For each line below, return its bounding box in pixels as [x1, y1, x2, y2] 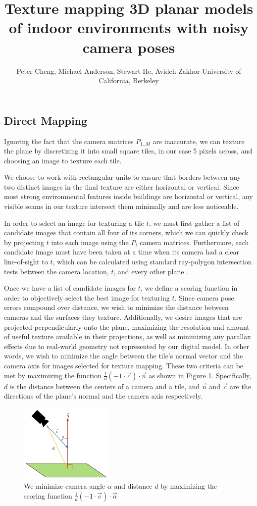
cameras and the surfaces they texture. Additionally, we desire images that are [4, 312, 242, 322]
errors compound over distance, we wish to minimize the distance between [4, 302, 229, 312]
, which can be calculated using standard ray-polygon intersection [52, 256, 252, 267]
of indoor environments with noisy [9, 17, 249, 38]
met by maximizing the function [4, 370, 102, 380]
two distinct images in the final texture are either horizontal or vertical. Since [4, 181, 239, 192]
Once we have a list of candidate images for [4, 283, 136, 293]
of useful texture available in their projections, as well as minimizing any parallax [4, 331, 251, 342]
